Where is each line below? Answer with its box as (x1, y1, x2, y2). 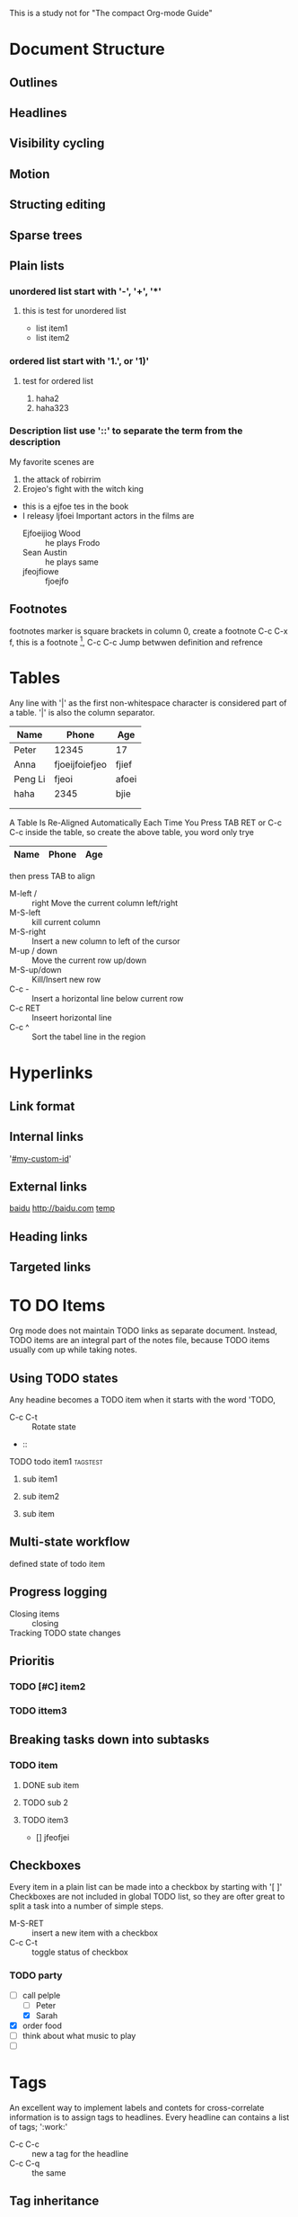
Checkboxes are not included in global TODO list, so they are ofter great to (9, 1892, 285, 1902)
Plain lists (9, 258, 65, 273)
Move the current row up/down (31, 955, 147, 966)
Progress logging (9, 1584, 108, 1599)
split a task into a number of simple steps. (9, 1901, 164, 1911)
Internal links (9, 1129, 83, 1144)
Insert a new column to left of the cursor (31, 936, 181, 947)
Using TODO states (9, 1370, 118, 1385)
